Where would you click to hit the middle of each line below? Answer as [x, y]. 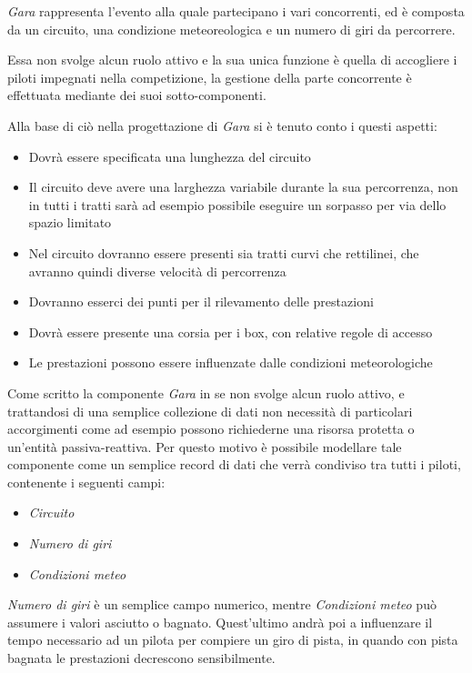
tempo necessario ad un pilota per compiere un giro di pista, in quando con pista [233, 640]
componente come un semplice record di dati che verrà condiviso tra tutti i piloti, [234, 464]
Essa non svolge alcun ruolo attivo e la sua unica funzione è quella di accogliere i [232, 60]
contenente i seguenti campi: [86, 482]
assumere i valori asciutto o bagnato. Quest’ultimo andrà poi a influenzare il [220, 622]
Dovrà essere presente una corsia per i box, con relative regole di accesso [231, 331]
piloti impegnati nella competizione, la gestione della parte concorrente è [210, 77]
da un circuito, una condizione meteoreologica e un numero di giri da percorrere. [231, 29]
